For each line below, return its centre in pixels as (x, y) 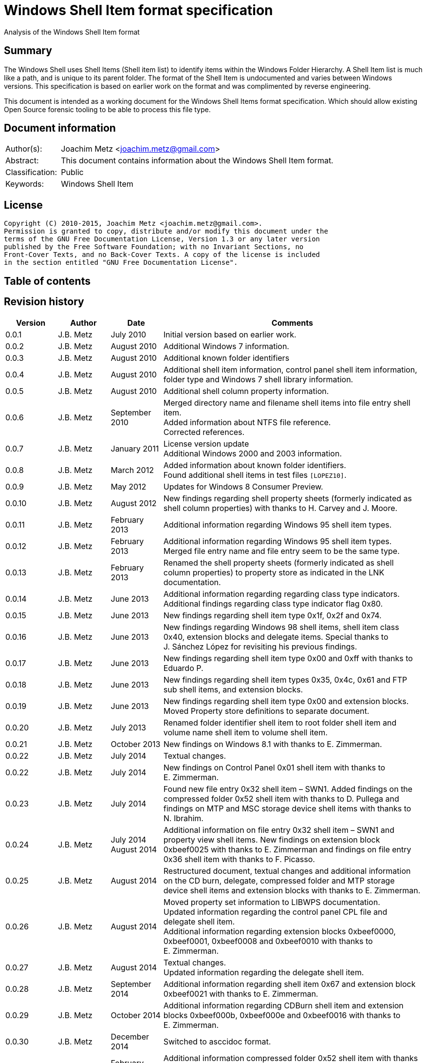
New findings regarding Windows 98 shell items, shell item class (281, 627)
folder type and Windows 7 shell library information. (258, 379)
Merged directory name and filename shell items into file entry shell (287, 403)
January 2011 (135, 448)
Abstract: (22, 161)
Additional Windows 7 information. (226, 346)
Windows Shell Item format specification (139, 10)
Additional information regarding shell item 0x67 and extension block (289, 984)
